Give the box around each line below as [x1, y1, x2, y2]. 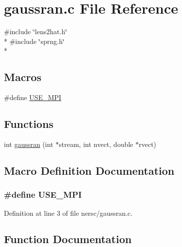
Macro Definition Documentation [4, 163, 175, 178]
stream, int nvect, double [59, 139, 133, 149]
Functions [4, 116, 54, 131]
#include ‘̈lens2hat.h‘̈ [4, 26, 67, 37]
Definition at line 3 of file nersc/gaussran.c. [4, 207, 133, 218]
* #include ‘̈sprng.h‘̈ [4, 36, 65, 46]
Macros [4, 69, 41, 84]
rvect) [139, 139, 157, 149]
